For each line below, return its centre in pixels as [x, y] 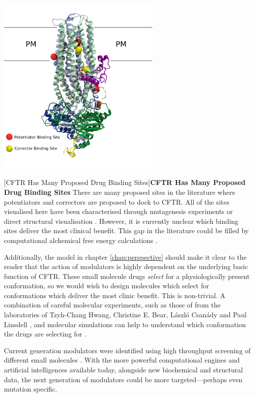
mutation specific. [31, 389]
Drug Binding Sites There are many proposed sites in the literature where [120, 192]
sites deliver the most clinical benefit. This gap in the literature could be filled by [127, 230]
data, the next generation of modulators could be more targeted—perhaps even [123, 379]
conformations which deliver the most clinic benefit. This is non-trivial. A [115, 295]
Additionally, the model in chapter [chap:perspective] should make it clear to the [125, 257]
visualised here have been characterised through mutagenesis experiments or [118, 211]
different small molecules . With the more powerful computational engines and [122, 360]
